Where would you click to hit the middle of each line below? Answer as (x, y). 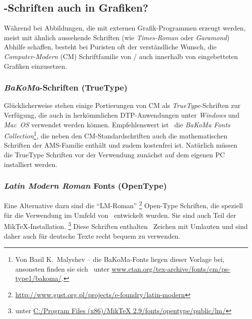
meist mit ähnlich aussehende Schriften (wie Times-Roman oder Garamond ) (117, 37)
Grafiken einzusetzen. (36, 66)
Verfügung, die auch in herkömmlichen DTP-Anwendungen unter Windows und (122, 114)
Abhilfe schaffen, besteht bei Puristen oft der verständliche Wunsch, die (110, 47)
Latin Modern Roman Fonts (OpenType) (86, 186)
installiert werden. (31, 164)
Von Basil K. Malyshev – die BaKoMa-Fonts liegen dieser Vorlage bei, (120, 259)
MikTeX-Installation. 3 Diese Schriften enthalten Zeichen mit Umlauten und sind (126, 225)
